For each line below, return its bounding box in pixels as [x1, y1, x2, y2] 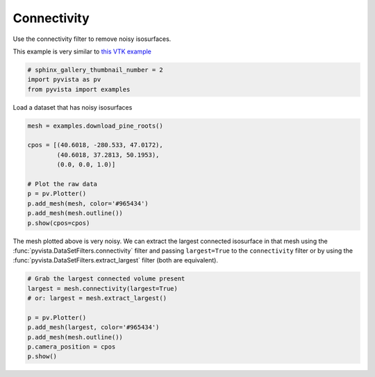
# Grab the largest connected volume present [27, 275, 185, 283]
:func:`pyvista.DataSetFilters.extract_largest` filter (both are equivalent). [12, 256, 219, 265]
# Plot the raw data [27, 181, 97, 188]
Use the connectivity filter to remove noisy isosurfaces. [12, 35, 172, 43]
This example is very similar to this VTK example [12, 47, 152, 56]
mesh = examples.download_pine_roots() [27, 122, 163, 130]
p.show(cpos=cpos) [27, 219, 90, 227]
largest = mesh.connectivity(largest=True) [27, 285, 178, 292]
